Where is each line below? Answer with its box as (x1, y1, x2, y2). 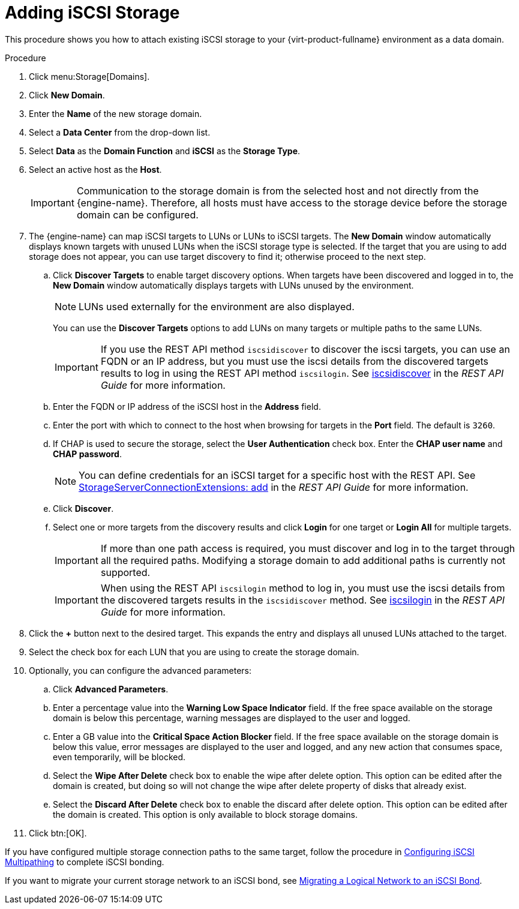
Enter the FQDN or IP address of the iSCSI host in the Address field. (53, 401, 321, 412)
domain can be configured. (76, 208, 199, 221)
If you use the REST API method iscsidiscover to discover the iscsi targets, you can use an (100, 343, 510, 355)
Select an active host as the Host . (29, 164, 162, 175)
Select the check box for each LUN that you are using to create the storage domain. (29, 646, 359, 657)
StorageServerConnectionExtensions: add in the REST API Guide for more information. (79, 481, 469, 493)
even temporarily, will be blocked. (53, 751, 186, 762)
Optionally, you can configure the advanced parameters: (29, 665, 251, 676)
